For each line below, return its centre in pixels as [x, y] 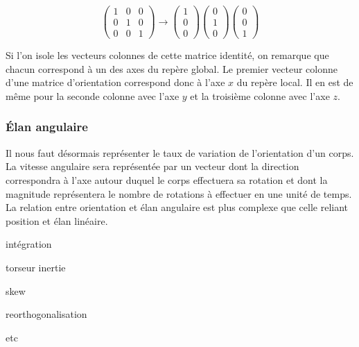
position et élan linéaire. [57, 220]
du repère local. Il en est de [295, 82]
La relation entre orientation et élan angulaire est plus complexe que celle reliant [177, 207]
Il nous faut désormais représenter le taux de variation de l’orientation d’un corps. [180, 152]
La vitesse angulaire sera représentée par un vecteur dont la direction [152, 166]
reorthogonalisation [46, 314]
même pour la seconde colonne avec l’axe [93, 95]
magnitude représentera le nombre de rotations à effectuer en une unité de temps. [179, 193]
